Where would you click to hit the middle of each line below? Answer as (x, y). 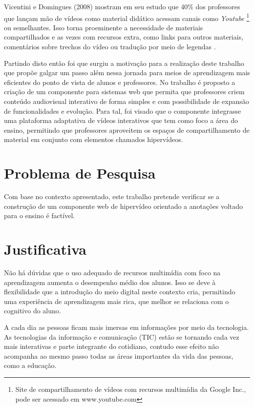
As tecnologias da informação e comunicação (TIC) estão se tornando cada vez (122, 336)
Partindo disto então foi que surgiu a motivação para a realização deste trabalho (124, 63)
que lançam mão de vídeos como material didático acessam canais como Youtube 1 (127, 17)
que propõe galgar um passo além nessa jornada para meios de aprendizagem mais (127, 72)
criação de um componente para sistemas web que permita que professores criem (124, 92)
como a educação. (30, 365)
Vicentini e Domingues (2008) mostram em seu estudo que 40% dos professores (122, 6)
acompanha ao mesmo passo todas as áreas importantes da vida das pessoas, (119, 356)
